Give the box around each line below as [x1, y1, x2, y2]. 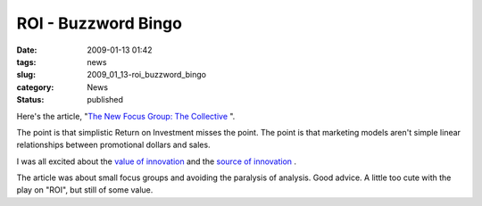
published [87, 95, 124, 105]
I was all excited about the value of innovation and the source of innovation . [16, 156, 297, 167]
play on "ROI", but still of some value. [16, 185, 154, 195]
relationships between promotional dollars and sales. [16, 139, 211, 151]
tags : [16, 56, 37, 67]
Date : [16, 45, 37, 55]
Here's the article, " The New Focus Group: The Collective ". [16, 111, 236, 121]
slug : [16, 70, 36, 80]
